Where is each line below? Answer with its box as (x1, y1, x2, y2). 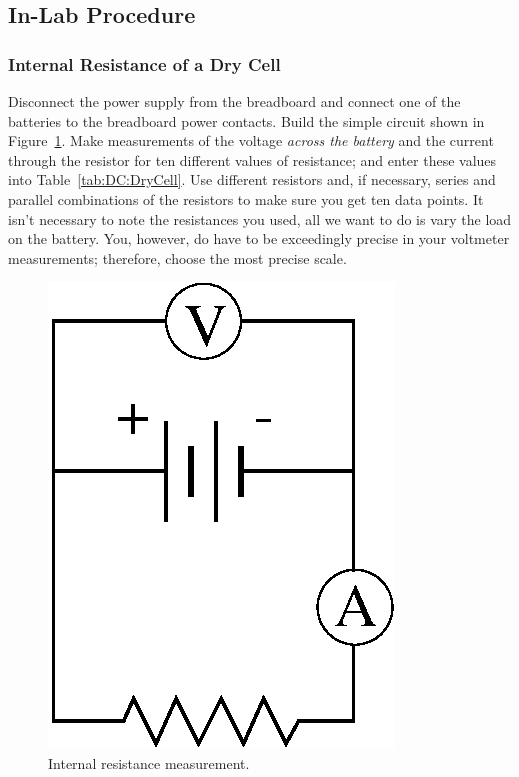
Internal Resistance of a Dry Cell (8, 51, 281, 76)
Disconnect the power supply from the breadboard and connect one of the (8, 91, 461, 111)
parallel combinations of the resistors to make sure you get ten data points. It (8, 188, 484, 209)
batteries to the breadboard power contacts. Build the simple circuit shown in (8, 110, 485, 131)
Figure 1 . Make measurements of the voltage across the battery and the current (8, 130, 494, 151)
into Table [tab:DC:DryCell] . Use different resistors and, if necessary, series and (8, 169, 496, 190)
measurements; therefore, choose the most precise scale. (8, 247, 347, 268)
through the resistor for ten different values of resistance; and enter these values (8, 149, 497, 170)
